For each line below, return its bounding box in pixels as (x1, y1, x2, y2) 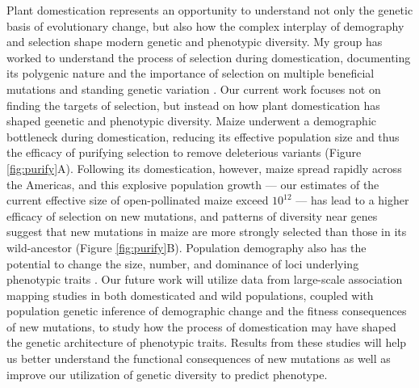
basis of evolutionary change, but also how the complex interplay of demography (6, 17, 404, 34)
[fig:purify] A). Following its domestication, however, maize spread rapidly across (6, 159, 402, 176)
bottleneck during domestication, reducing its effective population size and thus (6, 128, 400, 145)
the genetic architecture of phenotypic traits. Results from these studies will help (6, 334, 407, 351)
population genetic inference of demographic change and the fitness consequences (6, 302, 407, 319)
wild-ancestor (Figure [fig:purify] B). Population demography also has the (6, 238, 367, 255)
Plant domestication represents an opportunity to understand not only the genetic (6, 2, 413, 18)
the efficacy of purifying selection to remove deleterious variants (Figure (6, 144, 362, 161)
